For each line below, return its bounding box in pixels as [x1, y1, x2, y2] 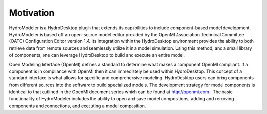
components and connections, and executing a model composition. [9, 103, 146, 109]
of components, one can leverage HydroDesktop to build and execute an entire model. [9, 52, 185, 58]
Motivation [9, 7, 55, 18]
